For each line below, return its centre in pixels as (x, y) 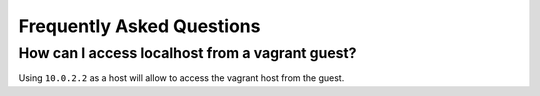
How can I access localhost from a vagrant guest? (187, 53)
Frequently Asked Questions (139, 26)
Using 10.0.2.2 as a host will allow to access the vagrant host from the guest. (181, 78)
